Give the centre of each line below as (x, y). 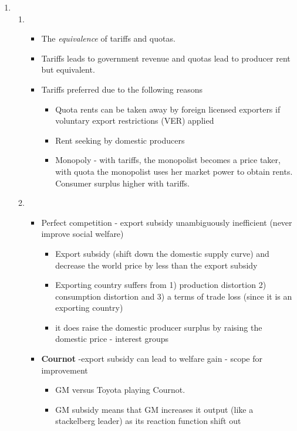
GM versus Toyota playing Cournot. (120, 390)
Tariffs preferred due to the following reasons (122, 89)
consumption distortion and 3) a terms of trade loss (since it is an (174, 296)
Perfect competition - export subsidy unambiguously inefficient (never (167, 222)
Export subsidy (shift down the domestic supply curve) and (162, 253)
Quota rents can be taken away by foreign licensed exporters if (168, 109)
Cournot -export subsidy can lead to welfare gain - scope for (152, 359)
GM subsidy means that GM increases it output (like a (154, 409)
